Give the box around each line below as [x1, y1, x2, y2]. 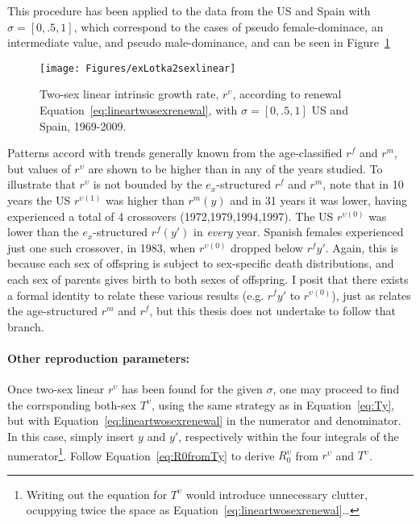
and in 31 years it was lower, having [230, 192, 408, 208]
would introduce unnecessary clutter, [185, 485, 368, 502]
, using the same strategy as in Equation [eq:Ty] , [152, 396, 395, 413]
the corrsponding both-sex [7, 396, 137, 413]
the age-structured [7, 302, 98, 319]
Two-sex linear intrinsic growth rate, [40, 85, 219, 102]
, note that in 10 [322, 176, 404, 193]
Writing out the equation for [26, 485, 168, 502]
